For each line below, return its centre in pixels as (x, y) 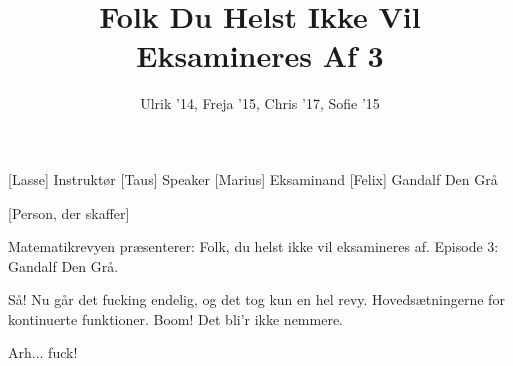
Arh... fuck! (43, 352)
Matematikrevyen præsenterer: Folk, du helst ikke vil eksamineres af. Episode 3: (253, 246)
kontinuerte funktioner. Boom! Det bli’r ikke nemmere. (176, 318)
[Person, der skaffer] (69, 212)
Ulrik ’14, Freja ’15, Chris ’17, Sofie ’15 (260, 103)
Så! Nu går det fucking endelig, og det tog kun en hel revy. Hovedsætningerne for (256, 299)
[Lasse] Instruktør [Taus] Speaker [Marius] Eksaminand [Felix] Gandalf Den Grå (253, 178)
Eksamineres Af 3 (260, 55)
